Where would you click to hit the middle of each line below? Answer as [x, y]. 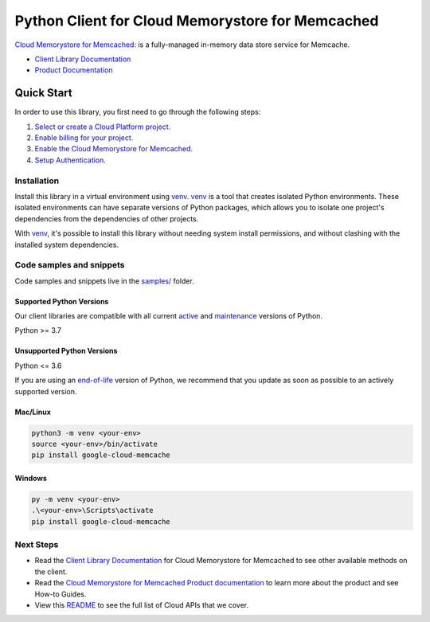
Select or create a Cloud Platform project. [103, 127]
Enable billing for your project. [84, 138]
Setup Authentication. [70, 160]
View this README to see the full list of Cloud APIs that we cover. [142, 605]
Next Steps [37, 545]
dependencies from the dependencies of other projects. [107, 218]
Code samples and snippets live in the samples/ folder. [104, 281]
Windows [31, 478]
